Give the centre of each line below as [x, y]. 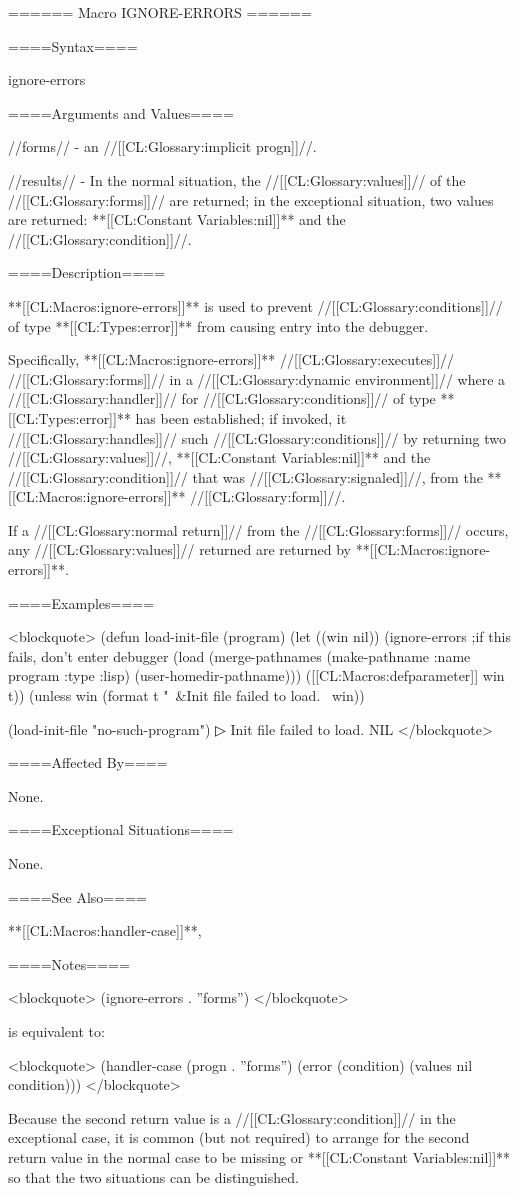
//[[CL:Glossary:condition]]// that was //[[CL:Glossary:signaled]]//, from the [245, 476]
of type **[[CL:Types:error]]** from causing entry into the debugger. [218, 325]
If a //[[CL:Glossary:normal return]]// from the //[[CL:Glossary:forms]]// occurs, [258, 529]
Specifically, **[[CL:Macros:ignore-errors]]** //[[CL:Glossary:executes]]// [231, 359]
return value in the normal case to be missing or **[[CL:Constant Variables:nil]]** [259, 1156]
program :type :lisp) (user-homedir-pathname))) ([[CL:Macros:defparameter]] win [256, 675]
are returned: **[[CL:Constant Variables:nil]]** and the [177, 219]
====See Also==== [77, 896]
